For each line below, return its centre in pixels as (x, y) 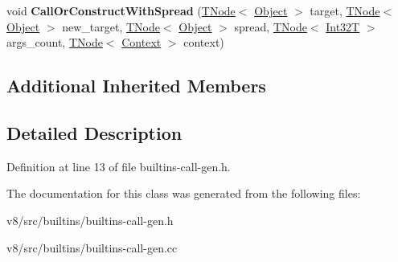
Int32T (343, 26)
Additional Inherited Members (136, 86)
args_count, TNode (55, 42)
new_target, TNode (111, 26)
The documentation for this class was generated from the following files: (184, 193)
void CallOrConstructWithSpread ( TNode (121, 10)
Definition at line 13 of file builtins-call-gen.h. (119, 166)
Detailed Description (94, 132)
